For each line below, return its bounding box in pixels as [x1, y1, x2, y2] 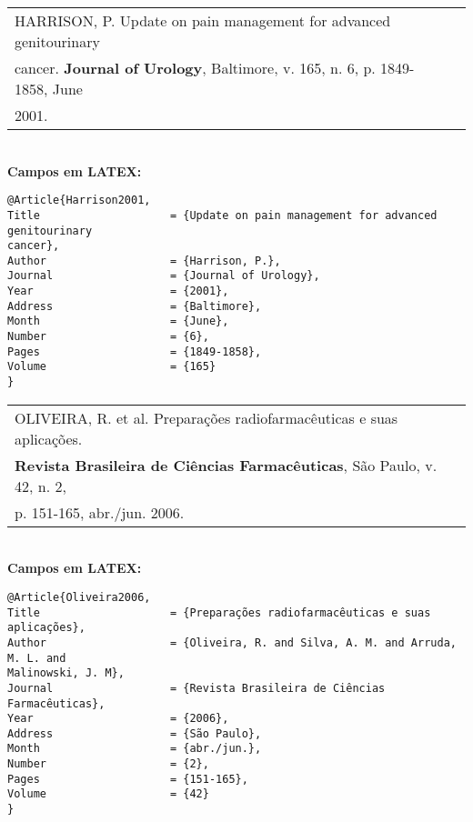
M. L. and [7, 651, 66, 665]
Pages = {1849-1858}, [7, 345, 262, 358]
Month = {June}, [7, 315, 229, 328]
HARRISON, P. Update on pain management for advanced [15, 10, 391, 31]
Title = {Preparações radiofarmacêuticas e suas [7, 606, 431, 619]
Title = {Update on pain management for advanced [7, 208, 438, 222]
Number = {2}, [7, 757, 209, 771]
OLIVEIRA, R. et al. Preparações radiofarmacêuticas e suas [15, 406, 398, 428]
